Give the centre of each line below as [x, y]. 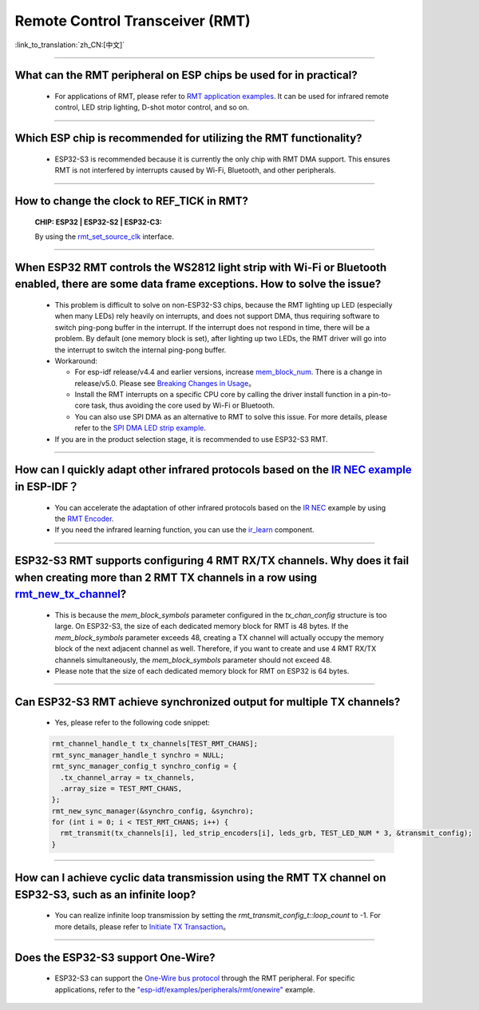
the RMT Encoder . [84, 519]
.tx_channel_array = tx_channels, [128, 777]
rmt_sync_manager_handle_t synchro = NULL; [138, 755]
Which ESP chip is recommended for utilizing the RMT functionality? [188, 139]
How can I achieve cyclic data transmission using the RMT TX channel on [200, 878]
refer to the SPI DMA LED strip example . [141, 428]
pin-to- [379, 395]
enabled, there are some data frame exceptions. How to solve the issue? [198, 284]
